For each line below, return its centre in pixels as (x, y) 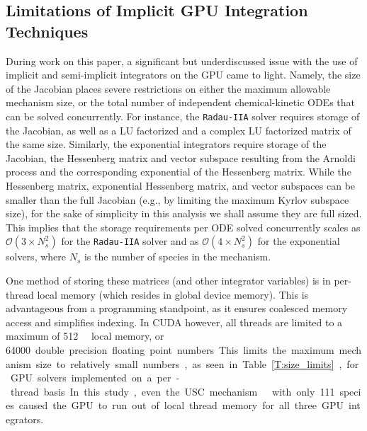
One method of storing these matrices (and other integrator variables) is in (168, 280)
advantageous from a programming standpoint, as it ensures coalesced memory (177, 308)
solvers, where (36, 257)
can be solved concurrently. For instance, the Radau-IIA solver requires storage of (183, 116)
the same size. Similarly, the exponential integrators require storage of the (166, 144)
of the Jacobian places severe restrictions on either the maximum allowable (168, 88)
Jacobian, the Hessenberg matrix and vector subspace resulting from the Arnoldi (181, 157)
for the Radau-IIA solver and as (130, 241)
